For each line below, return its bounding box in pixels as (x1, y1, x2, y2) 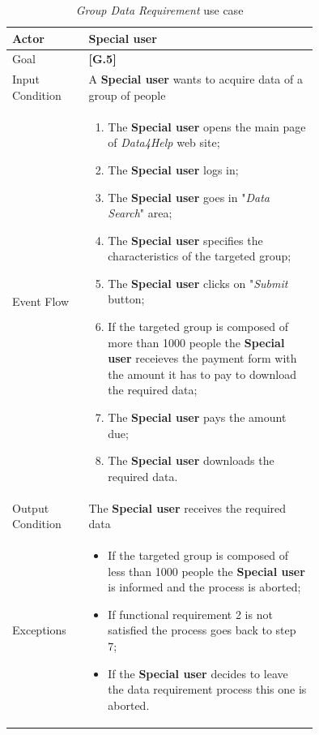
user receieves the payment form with (108, 350, 297, 367)
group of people (88, 86, 166, 103)
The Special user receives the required (88, 499, 287, 516)
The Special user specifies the (108, 231, 263, 248)
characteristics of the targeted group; (108, 247, 291, 264)
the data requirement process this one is (108, 681, 307, 698)
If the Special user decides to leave (108, 664, 288, 681)
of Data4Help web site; (108, 134, 220, 151)
